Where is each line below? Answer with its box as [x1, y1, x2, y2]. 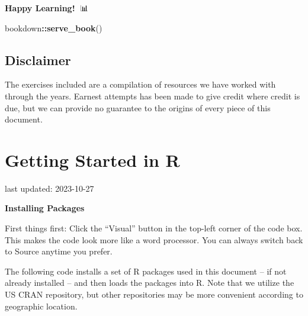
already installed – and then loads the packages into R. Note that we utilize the [5, 276, 294, 289]
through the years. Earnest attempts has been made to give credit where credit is [5, 89, 300, 102]
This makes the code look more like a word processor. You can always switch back [5, 233, 303, 246]
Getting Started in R [5, 147, 180, 172]
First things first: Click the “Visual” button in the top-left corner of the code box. [5, 222, 303, 234]
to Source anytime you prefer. [5, 245, 113, 257]
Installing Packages [5, 202, 85, 214]
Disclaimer [5, 50, 71, 69]
